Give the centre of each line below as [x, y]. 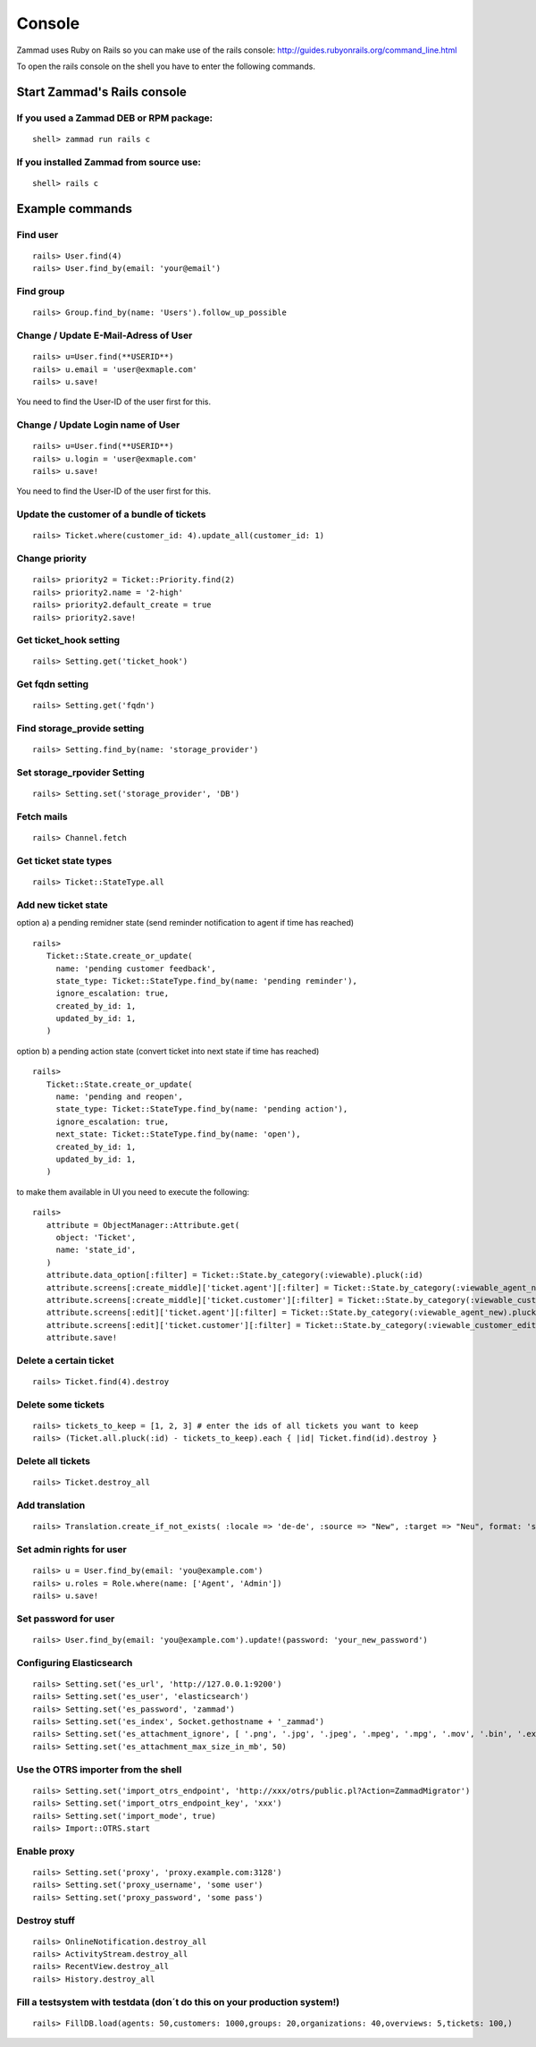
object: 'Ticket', [96, 1237]
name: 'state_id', [96, 1250]
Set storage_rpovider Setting [80, 773]
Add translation [51, 1505]
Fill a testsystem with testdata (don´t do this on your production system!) [178, 2001]
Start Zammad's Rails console [102, 92]
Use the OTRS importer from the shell [99, 1769]
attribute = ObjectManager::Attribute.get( [143, 1225]
